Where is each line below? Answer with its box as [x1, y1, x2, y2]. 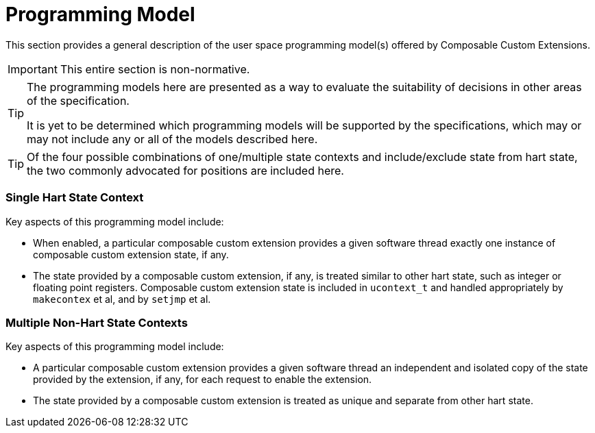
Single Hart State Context [5, 190, 144, 205]
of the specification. [27, 93, 130, 108]
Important [8, 62, 58, 76]
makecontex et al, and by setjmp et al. [33, 293, 211, 305]
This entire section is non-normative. [60, 62, 250, 76]
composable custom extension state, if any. [33, 248, 229, 260]
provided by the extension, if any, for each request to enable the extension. [33, 373, 372, 386]
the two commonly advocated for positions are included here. [27, 163, 344, 177]
